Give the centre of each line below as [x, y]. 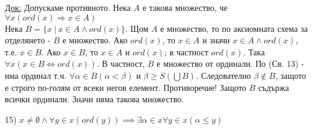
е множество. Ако [95, 40]
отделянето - [28, 40]
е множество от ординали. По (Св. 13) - [231, 63]
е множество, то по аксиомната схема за [234, 28]
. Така [254, 51]
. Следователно [224, 75]
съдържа [274, 87]
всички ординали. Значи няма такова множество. [95, 99]
